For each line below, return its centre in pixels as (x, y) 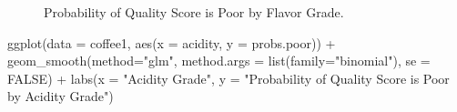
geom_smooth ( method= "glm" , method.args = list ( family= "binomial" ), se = (219, 61)
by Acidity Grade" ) (61, 96)
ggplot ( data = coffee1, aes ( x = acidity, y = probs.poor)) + (172, 42)
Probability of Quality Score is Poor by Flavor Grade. (194, 12)
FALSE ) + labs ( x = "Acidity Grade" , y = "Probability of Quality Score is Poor (228, 78)
